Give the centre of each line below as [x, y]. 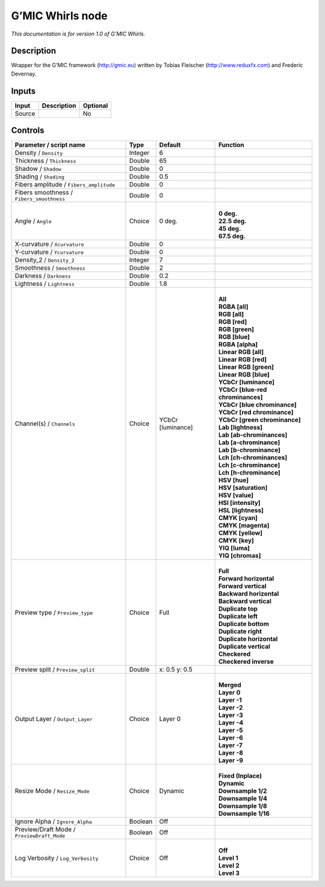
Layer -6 [231, 738]
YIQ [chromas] [240, 556]
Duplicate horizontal [248, 639]
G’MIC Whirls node [59, 16]
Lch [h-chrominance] [249, 472]
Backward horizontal [249, 594]
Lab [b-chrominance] [249, 450]
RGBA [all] [234, 307]
